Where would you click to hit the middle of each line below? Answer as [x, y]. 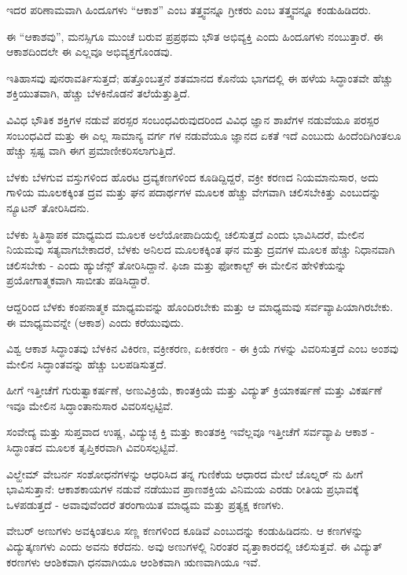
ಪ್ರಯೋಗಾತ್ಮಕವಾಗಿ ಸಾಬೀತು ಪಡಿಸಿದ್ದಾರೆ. [78, 280]
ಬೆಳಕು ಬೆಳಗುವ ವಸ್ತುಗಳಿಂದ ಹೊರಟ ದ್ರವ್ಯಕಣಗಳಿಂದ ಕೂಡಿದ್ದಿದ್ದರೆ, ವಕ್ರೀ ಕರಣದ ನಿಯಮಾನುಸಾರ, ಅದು [192, 176]
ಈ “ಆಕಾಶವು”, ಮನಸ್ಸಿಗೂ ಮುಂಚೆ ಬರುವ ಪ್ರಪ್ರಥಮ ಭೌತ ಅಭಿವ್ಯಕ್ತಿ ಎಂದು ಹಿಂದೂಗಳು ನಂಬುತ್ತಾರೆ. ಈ [195, 36]
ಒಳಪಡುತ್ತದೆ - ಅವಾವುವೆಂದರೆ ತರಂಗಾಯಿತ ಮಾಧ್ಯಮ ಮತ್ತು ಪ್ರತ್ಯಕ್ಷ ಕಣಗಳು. [145, 504]
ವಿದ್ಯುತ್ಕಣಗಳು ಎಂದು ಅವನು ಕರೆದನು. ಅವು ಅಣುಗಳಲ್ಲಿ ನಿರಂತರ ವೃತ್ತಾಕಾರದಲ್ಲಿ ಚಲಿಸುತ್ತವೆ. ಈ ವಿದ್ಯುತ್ [194, 546]
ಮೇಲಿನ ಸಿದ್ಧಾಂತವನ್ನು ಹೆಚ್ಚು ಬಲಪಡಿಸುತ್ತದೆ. [86, 363]
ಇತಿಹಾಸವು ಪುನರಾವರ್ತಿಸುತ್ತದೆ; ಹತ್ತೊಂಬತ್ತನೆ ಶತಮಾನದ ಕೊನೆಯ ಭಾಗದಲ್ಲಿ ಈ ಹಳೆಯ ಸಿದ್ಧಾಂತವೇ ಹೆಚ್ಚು [200, 77]
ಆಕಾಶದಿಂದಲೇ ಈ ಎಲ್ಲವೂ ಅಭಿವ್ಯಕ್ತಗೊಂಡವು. [90, 51]
